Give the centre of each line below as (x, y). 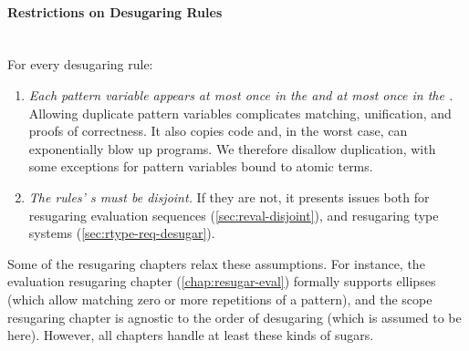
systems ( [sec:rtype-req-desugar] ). (122, 233)
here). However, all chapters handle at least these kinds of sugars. (191, 335)
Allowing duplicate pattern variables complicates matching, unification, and (240, 113)
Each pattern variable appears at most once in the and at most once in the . (241, 94)
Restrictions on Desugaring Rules (115, 11)
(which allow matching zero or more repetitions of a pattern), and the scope (220, 299)
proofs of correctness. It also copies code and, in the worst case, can (218, 131)
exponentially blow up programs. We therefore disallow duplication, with (232, 148)
